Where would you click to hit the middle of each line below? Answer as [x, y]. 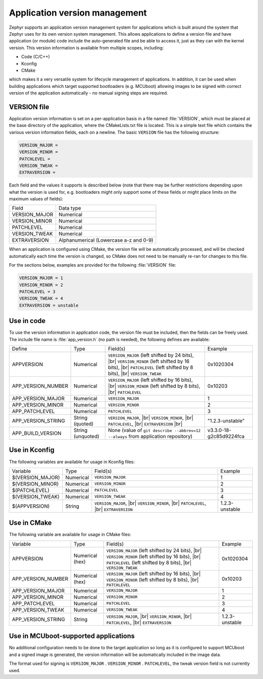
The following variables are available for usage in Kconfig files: [72, 462]
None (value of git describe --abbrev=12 [154, 431]
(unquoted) [86, 436]
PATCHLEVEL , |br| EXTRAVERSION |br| [145, 424]
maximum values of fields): [36, 199]
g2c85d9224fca [226, 436]
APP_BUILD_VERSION [37, 433]
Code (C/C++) [36, 57]
